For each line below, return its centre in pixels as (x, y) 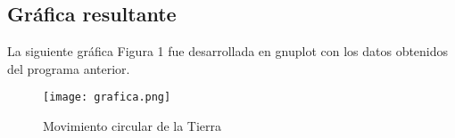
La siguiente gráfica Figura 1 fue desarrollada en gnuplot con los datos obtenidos (228, 51)
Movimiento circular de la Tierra (132, 126)
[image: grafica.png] (107, 97)
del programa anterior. (69, 68)
